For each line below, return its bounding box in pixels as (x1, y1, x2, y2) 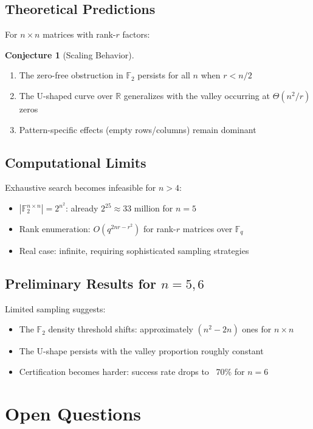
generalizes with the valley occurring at (123, 89, 270, 101)
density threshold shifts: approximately (48, 323, 193, 335)
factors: (122, 28, 150, 41)
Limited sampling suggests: (5, 302, 106, 315)
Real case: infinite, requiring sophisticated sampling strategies (19, 244, 249, 257)
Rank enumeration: (19, 222, 91, 235)
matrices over (182, 222, 233, 235)
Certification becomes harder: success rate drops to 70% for (19, 365, 245, 377)
